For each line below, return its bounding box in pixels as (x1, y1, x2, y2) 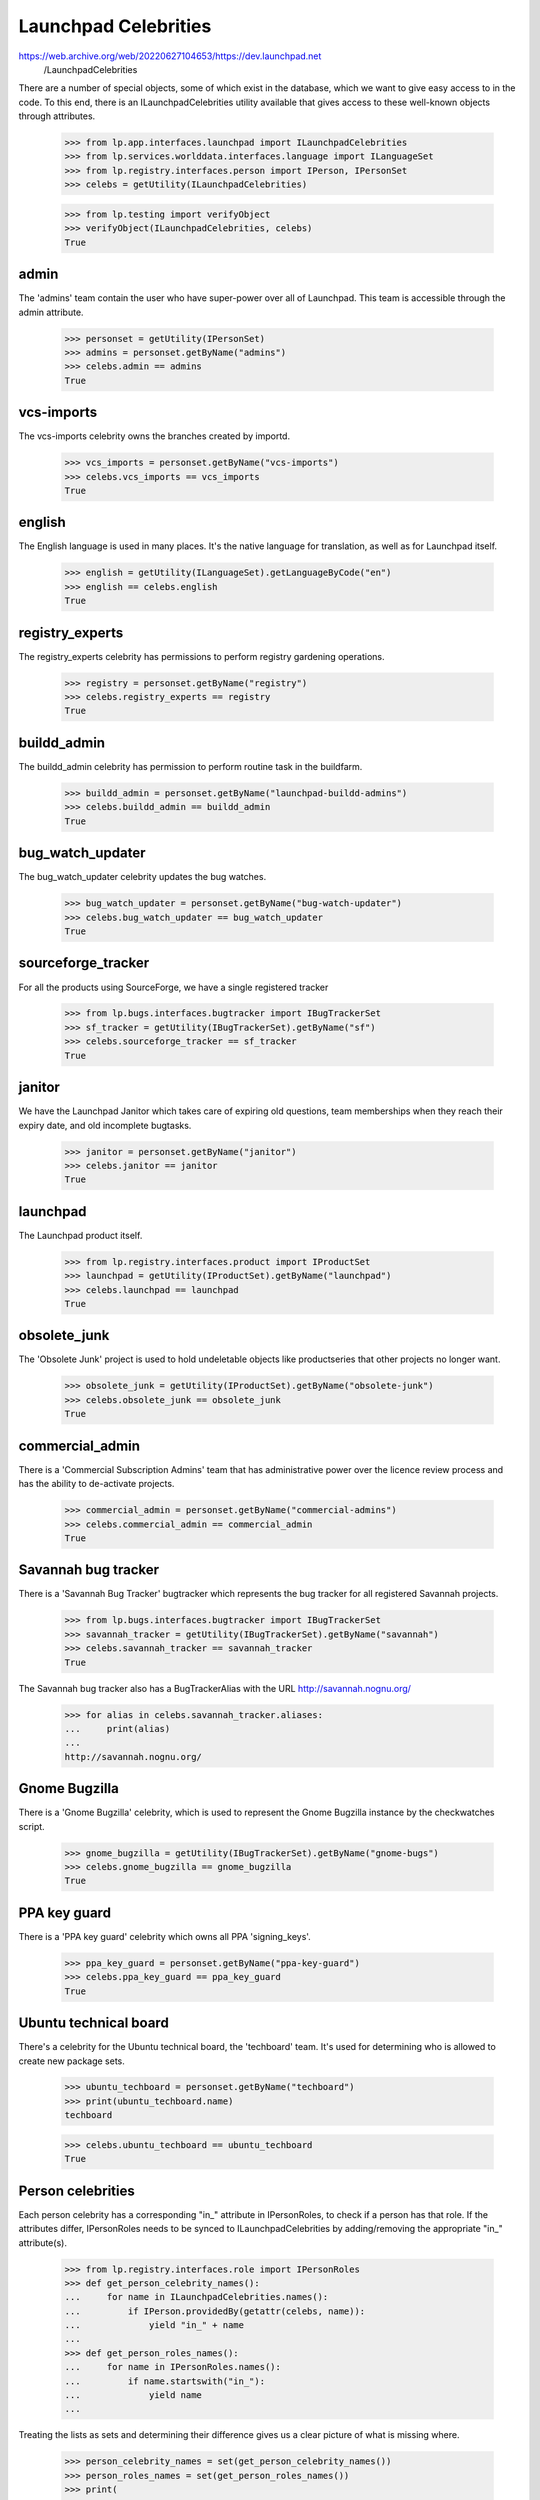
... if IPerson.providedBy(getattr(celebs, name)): (64, 2305, 366, 2317)
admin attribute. (18, 306, 84, 318)
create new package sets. (18, 2055, 125, 2067)
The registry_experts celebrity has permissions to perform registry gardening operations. (18, 650, 385, 662)
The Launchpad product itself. (18, 1229, 143, 1241)
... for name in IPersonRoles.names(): (64, 2361, 282, 2373)
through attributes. (18, 110, 96, 122)
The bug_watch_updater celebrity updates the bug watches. (18, 871, 267, 883)
